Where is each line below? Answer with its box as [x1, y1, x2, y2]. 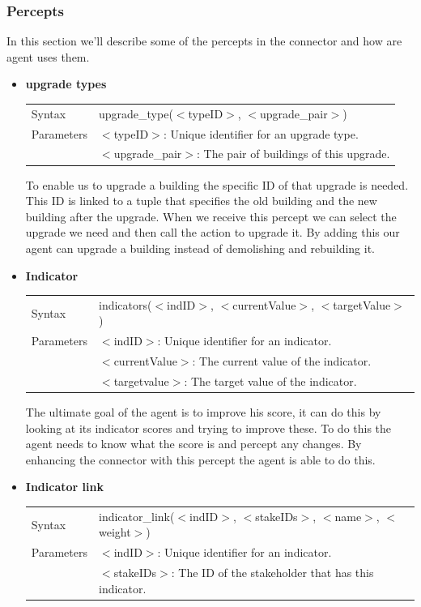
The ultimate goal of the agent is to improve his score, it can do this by [25, 404, 381, 421]
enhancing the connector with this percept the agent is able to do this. [25, 451, 376, 468]
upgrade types [25, 75, 107, 92]
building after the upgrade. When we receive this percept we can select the [25, 207, 397, 224]
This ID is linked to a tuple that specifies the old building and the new [25, 192, 377, 209]
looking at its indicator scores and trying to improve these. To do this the [25, 419, 392, 436]
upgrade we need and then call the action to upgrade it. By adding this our [25, 224, 400, 241]
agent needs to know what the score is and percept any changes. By [25, 435, 362, 452]
